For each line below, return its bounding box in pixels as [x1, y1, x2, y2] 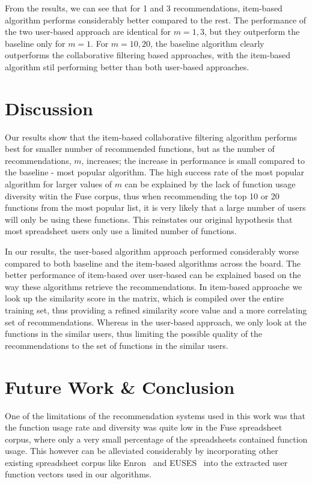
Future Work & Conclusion [5, 374, 235, 399]
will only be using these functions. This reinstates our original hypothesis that [5, 213, 293, 225]
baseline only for [5, 37, 66, 49]
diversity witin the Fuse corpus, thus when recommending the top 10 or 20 [5, 189, 280, 202]
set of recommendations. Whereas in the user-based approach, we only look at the [5, 315, 307, 328]
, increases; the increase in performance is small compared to [81, 154, 305, 166]
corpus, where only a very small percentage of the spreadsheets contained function [5, 432, 308, 445]
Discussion [5, 95, 93, 120]
